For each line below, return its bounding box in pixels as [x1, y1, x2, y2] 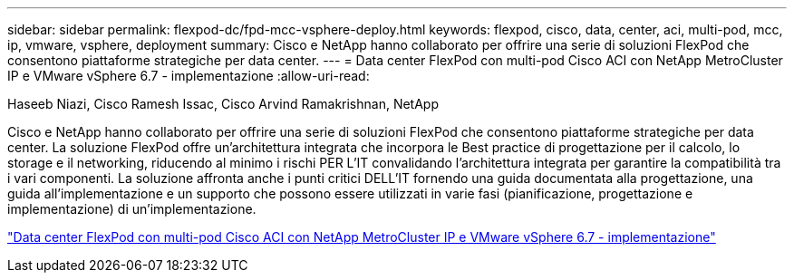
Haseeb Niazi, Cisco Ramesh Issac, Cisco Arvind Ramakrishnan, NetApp [7, 96, 439, 111]
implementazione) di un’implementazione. [7, 201, 257, 217]
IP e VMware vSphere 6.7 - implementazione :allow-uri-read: [7, 68, 370, 83]
